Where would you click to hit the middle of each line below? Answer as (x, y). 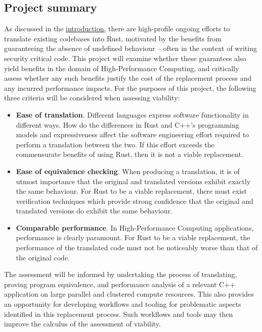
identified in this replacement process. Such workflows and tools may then (119, 314)
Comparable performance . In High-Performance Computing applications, (135, 227)
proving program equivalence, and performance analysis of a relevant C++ (120, 284)
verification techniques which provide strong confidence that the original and (135, 201)
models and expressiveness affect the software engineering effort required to (133, 134)
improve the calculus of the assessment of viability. (82, 324)
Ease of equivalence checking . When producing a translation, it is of (128, 171)
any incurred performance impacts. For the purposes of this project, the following (130, 88)
